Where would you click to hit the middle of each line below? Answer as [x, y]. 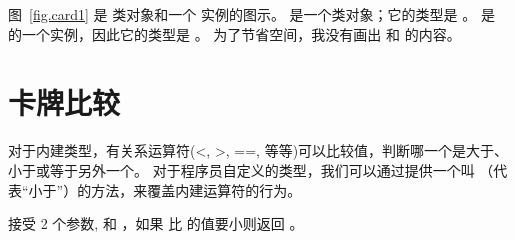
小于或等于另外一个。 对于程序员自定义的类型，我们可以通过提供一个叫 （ [251, 169]
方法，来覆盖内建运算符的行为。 [196, 189]
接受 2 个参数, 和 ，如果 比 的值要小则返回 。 [156, 223]
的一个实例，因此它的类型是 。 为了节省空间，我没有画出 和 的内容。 [234, 33]
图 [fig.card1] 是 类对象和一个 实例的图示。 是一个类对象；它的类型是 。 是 [251, 14]
